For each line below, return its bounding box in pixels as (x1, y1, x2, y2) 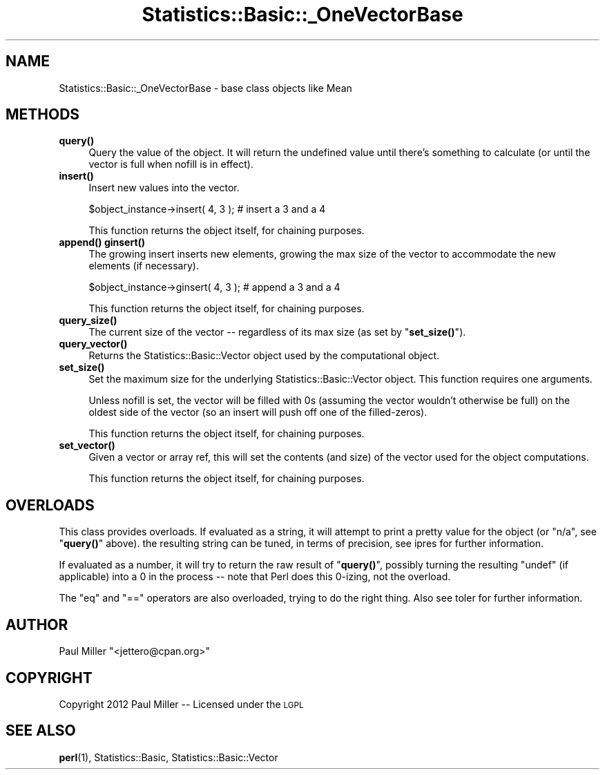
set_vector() (59, 439, 115, 452)
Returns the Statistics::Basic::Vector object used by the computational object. (88, 350, 440, 362)
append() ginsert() (59, 236, 146, 249)
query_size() (59, 314, 117, 327)
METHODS (6, 106, 80, 124)
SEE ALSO (6, 722, 76, 740)
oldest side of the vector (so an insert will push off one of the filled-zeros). (88, 406, 428, 419)
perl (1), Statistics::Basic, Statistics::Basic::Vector (59, 751, 278, 763)
